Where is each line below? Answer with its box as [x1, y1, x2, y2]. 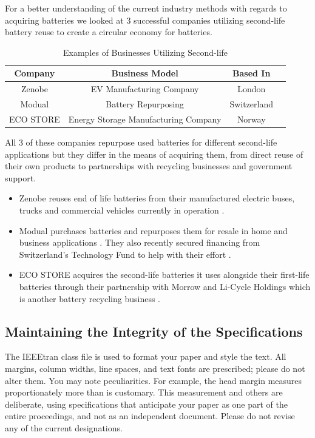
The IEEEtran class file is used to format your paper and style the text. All [5, 350, 286, 363]
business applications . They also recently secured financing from [19, 236, 260, 249]
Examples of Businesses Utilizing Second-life [63, 45, 228, 58]
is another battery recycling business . [19, 292, 161, 305]
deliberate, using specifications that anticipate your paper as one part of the [5, 397, 288, 410]
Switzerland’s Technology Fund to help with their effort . [19, 248, 231, 260]
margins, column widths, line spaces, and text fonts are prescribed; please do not [5, 362, 305, 374]
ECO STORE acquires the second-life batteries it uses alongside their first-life [19, 268, 310, 281]
